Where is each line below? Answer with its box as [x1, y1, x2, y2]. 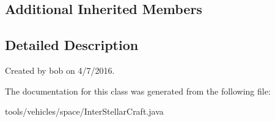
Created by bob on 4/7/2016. [5, 63, 115, 76]
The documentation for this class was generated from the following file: [5, 84, 271, 97]
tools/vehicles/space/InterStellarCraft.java [5, 105, 164, 118]
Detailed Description [5, 35, 139, 54]
